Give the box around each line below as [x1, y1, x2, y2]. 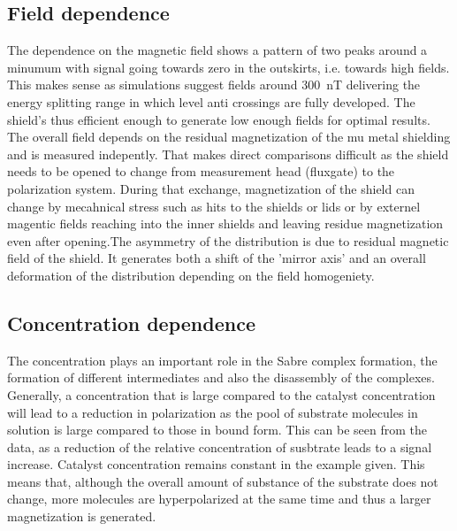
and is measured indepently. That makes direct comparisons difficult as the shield [7, 144, 449, 163]
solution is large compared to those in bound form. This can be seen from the [7, 420, 427, 439]
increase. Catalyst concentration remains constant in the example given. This [7, 455, 425, 473]
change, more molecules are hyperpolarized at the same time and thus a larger [7, 489, 431, 508]
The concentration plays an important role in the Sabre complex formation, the [7, 350, 438, 369]
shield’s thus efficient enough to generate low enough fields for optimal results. [7, 110, 430, 128]
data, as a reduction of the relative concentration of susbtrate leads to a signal [7, 437, 432, 456]
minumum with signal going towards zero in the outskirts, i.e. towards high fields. [7, 58, 450, 76]
